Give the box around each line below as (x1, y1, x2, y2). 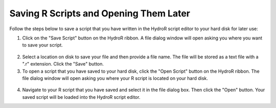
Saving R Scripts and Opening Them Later (9, 8, 190, 19)
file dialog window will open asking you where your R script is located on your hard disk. (22, 75, 208, 81)
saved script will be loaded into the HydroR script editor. (22, 94, 141, 100)
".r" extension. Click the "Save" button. (22, 61, 104, 67)
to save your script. (22, 42, 63, 48)
